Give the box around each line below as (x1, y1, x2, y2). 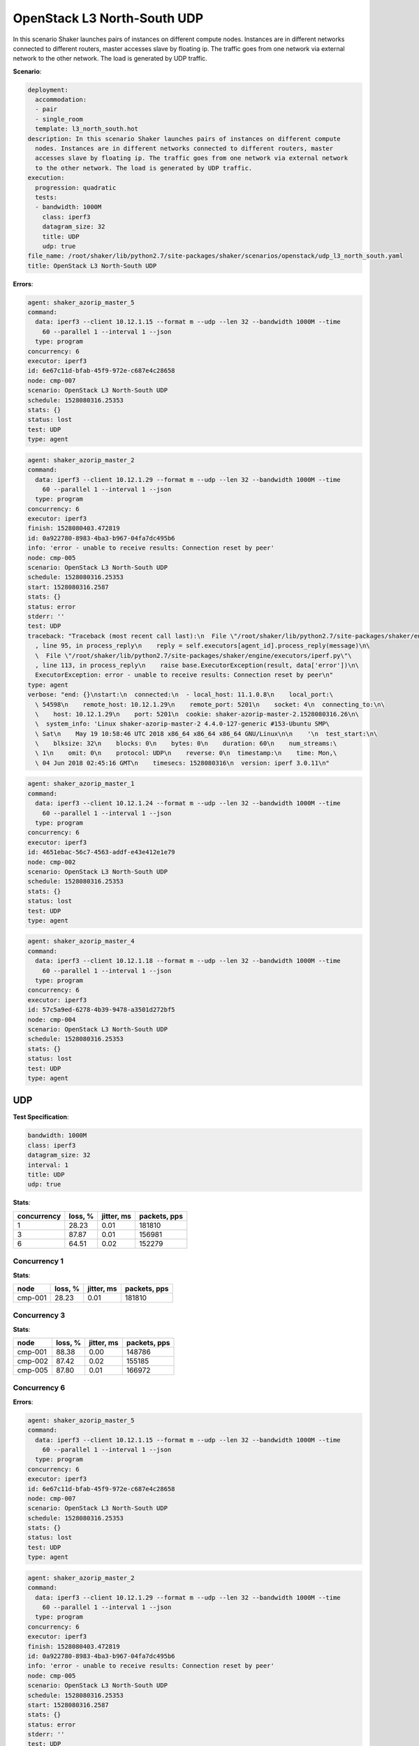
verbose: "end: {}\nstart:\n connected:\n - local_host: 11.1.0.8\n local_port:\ (27, 691, 334, 698)
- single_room (35, 115, 84, 123)
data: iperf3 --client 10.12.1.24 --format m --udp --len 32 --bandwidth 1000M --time (35, 800, 341, 807)
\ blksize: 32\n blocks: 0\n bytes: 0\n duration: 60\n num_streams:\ (35, 740, 337, 747)
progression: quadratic (35, 184, 117, 191)
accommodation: (35, 96, 87, 104)
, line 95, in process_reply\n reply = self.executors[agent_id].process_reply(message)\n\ (35, 642, 370, 650)
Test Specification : (13, 1113, 69, 1121)
